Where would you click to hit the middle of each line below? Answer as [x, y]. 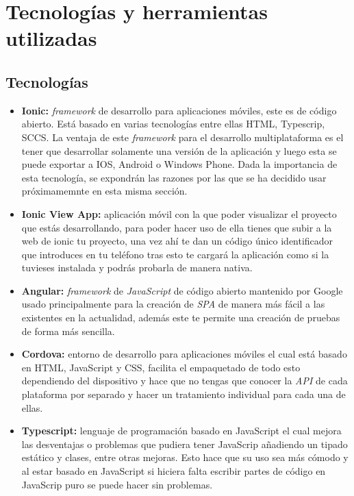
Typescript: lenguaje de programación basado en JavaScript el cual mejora [181, 431]
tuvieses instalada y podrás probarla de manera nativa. [137, 268]
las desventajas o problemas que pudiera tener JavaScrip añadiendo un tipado [185, 444]
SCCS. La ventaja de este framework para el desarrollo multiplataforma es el [182, 137]
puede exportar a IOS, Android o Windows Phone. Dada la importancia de [179, 164]
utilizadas [51, 38]
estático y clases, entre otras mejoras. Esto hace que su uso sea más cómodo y [185, 457]
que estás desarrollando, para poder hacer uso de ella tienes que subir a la [177, 227]
